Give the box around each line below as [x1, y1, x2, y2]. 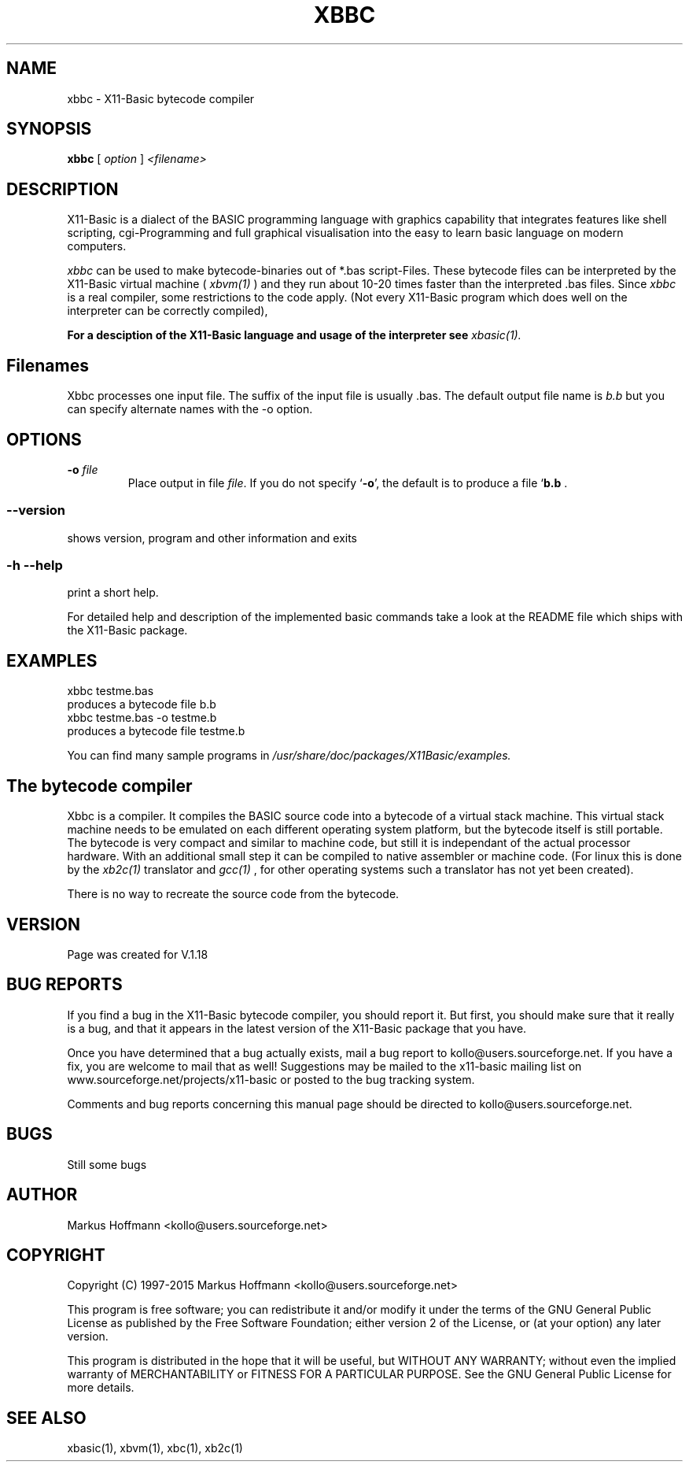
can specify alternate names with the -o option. [67, 402, 313, 416]
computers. [67, 239, 127, 253]
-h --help [6, 557, 63, 574]
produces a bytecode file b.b [67, 697, 216, 712]
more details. [67, 1381, 134, 1395]
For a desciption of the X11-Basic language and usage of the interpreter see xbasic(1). [67, 328, 521, 342]
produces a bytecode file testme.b [67, 724, 245, 738]
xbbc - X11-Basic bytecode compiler [67, 91, 255, 105]
